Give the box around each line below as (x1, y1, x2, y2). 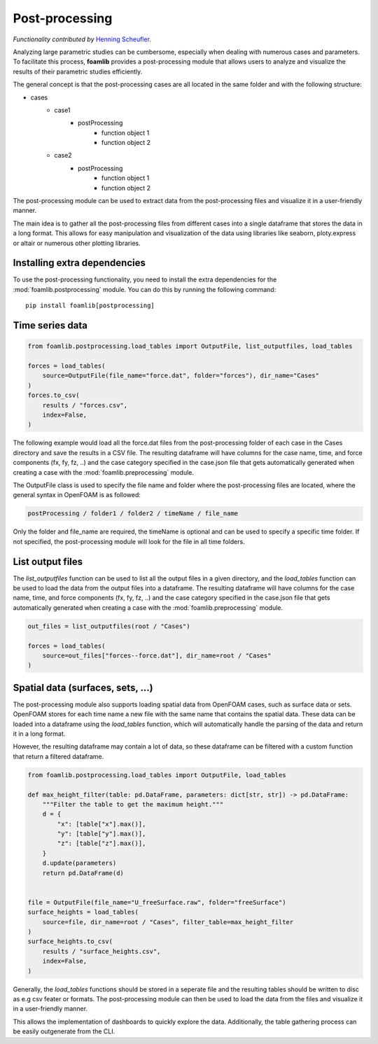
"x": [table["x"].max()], (57, 820, 146, 828)
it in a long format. (13, 729, 66, 738)
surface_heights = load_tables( (27, 908, 139, 917)
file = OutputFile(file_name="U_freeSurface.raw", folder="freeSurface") (27, 898, 286, 906)
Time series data (13, 319, 87, 332)
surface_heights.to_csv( (27, 938, 113, 945)
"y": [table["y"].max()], (57, 830, 146, 838)
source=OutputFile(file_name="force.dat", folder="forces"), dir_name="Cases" (42, 372, 320, 380)
